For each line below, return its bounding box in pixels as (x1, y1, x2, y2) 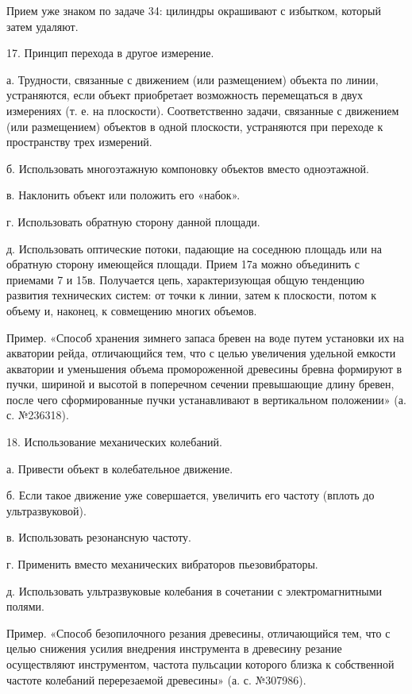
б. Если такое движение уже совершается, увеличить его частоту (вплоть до (6, 487, 375, 503)
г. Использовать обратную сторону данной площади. (6, 213, 260, 229)
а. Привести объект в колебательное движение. (6, 460, 233, 476)
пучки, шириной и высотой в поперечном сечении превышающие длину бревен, (6, 376, 395, 392)
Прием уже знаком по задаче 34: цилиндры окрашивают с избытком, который (6, 2, 381, 18)
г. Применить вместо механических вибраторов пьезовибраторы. (6, 556, 318, 573)
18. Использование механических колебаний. (6, 434, 222, 450)
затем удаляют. (6, 17, 79, 34)
